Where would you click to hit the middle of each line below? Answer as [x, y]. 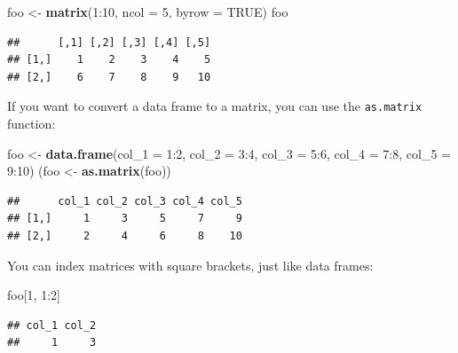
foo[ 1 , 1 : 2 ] [34, 295]
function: [32, 124]
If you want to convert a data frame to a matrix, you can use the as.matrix [215, 106]
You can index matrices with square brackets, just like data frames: [190, 265]
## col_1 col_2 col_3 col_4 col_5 [125, 201]
